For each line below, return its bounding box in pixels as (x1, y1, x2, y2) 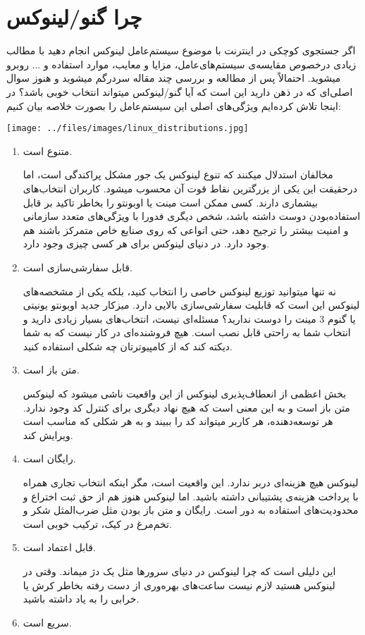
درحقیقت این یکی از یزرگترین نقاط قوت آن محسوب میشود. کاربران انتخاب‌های (23, 180, 357, 195)
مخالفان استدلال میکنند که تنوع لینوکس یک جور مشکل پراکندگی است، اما (23, 167, 333, 182)
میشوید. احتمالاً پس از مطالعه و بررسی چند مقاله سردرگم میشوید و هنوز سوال (6, 70, 341, 85)
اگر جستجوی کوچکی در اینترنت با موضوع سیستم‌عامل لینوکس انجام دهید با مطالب (6, 43, 356, 58)
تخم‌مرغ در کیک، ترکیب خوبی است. (23, 516, 172, 531)
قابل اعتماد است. (23, 540, 96, 555)
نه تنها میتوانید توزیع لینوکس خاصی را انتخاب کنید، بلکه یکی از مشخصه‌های (23, 283, 336, 298)
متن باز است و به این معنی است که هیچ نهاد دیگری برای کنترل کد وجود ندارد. (23, 400, 350, 414)
